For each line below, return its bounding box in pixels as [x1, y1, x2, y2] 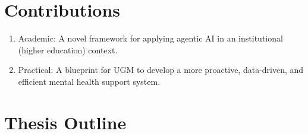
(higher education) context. [18, 43, 118, 56]
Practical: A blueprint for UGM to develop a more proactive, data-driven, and [18, 63, 304, 76]
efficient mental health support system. [18, 75, 161, 87]
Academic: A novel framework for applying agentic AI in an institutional [18, 32, 283, 44]
